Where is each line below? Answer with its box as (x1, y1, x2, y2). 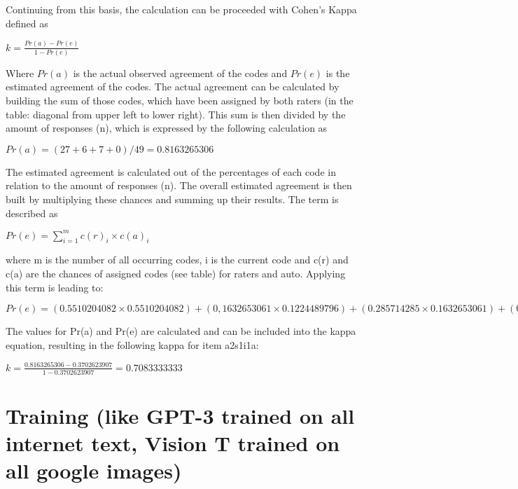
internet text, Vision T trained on (6, 429, 340, 457)
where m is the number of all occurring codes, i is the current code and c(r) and (6, 252, 349, 267)
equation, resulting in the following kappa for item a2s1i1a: (6, 337, 259, 352)
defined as (6, 15, 48, 30)
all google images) (6, 456, 182, 485)
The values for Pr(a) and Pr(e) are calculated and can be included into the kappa (6, 324, 356, 338)
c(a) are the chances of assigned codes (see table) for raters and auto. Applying (6, 266, 346, 281)
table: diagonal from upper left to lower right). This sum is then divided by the (6, 106, 346, 121)
